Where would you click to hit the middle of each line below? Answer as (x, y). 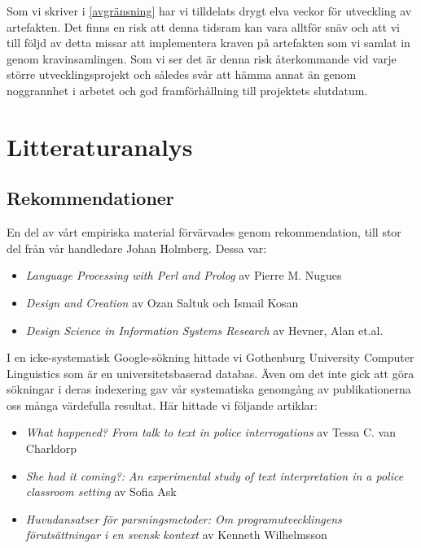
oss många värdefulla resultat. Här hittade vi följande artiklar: (162, 404)
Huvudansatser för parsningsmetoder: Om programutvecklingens (184, 518)
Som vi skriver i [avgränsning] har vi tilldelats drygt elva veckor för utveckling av (209, 11)
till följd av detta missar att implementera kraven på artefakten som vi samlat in (208, 43)
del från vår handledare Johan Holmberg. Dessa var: (137, 248)
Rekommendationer (90, 198)
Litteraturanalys (100, 146)
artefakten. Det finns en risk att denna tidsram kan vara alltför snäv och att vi (203, 26)
